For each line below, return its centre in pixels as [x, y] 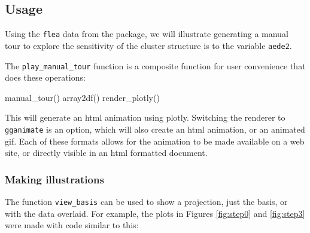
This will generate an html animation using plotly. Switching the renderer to [145, 117]
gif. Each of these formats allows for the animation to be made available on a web [155, 141]
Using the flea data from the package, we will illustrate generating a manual [147, 34]
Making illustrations [54, 179]
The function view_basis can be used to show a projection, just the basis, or [146, 202]
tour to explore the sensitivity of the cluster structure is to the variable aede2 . [148, 45]
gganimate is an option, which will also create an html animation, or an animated [155, 129]
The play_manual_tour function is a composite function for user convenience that [155, 65]
